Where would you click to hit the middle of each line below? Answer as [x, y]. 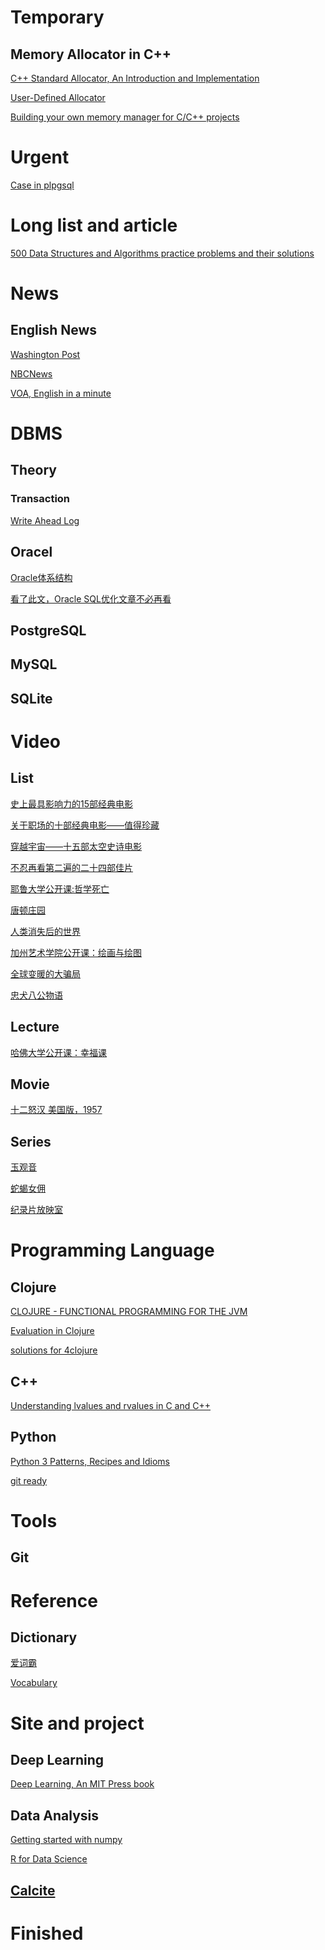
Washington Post [45, 354]
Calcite [33, 1890]
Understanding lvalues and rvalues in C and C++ [111, 1405]
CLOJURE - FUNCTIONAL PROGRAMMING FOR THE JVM [129, 1312]
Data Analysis [55, 1815]
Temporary [57, 17]
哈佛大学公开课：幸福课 [58, 1052]
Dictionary [44, 1637]
